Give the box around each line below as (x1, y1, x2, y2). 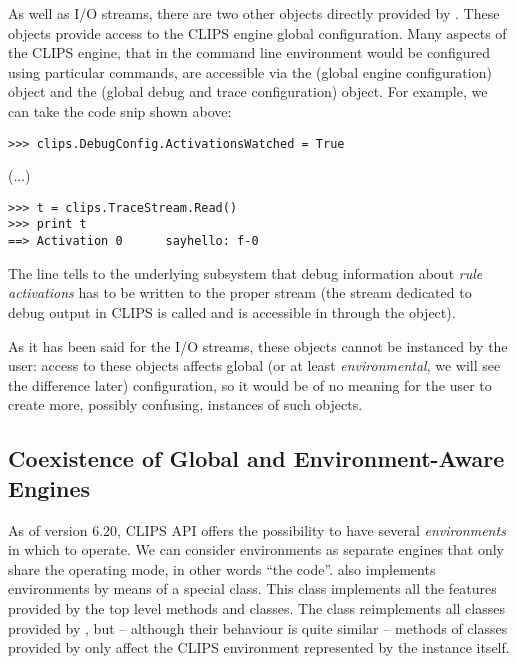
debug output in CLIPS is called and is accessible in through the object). (8, 301, 456, 322)
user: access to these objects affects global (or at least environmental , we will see (8, 355, 501, 376)
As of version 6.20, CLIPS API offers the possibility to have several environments (8, 519, 506, 540)
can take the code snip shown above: (8, 100, 232, 121)
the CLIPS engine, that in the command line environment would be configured (8, 42, 490, 63)
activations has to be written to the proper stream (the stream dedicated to (8, 282, 472, 303)
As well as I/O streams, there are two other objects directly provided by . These (8, 3, 500, 23)
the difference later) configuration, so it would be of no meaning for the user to (8, 374, 492, 395)
